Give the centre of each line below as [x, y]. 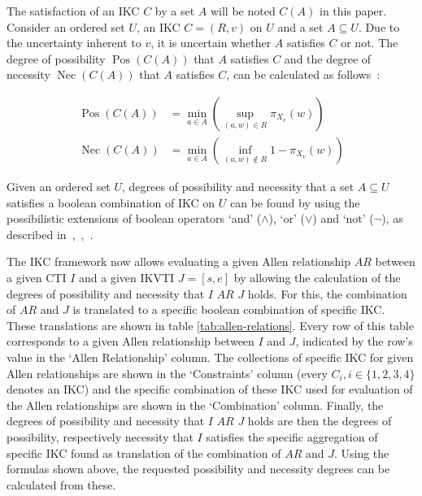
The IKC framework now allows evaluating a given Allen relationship [178, 261]
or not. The [370, 43]
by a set [175, 11]
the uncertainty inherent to [74, 43]
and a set [300, 26]
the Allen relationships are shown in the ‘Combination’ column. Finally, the [195, 405]
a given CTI [37, 277]
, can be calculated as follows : [303, 74]
